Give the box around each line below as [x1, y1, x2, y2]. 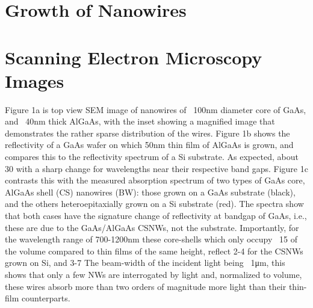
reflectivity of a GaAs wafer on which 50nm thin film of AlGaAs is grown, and [5, 138, 294, 151]
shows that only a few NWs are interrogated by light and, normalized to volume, [5, 268, 302, 280]
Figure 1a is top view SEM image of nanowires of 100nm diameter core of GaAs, [5, 103, 306, 115]
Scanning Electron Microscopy [5, 45, 262, 69]
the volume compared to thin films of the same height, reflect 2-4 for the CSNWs [5, 244, 303, 257]
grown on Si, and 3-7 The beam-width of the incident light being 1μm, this [5, 256, 285, 269]
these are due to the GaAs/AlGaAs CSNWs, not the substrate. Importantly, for [5, 221, 299, 233]
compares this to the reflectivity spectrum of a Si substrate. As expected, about [5, 150, 299, 163]
